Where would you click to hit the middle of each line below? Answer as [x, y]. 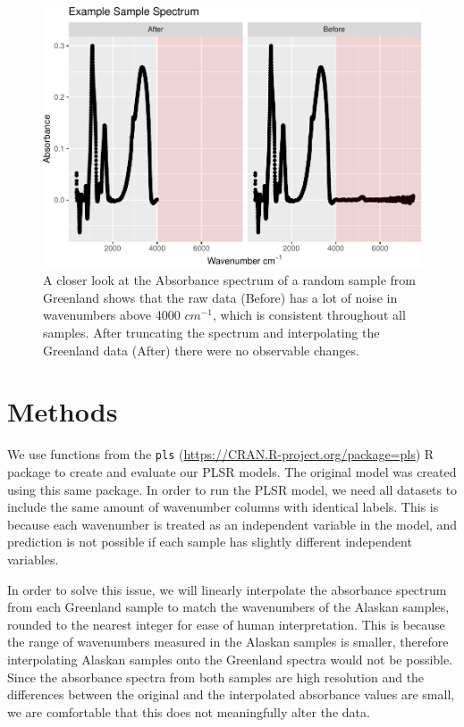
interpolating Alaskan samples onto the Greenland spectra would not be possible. [230, 659]
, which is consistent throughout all [309, 315]
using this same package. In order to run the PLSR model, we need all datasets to [232, 489]
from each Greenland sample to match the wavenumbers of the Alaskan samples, [228, 607]
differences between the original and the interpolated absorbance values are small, [231, 694]
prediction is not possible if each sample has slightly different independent [210, 542]
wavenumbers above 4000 [112, 315]
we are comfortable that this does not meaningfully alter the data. [189, 711]
